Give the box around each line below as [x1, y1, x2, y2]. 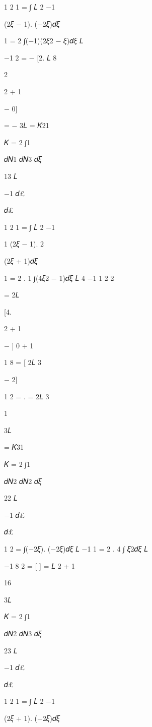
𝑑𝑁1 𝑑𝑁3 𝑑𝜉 [4, 154, 42, 164]
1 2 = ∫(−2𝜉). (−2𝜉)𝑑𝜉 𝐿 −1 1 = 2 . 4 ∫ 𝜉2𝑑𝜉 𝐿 [4, 543, 148, 554]
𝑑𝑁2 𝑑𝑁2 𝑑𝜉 [4, 475, 42, 486]
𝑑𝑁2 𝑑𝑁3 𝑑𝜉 [4, 628, 42, 638]
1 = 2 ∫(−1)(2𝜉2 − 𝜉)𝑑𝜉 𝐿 [4, 35, 84, 46]
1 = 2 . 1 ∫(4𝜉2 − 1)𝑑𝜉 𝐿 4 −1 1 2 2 [4, 272, 114, 283]
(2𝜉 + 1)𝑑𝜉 [4, 255, 38, 266]
